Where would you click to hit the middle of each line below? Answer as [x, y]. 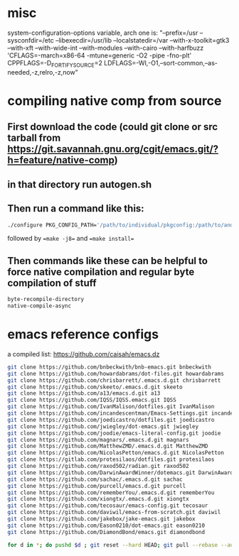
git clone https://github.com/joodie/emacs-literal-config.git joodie [114, 433]
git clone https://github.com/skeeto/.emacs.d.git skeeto [95, 387]
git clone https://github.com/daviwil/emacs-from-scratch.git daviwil [114, 513]
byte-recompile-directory [46, 300]
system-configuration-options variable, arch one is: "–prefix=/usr [103, 33]
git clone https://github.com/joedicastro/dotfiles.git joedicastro [111, 420]
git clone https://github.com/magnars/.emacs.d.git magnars [99, 440]
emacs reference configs [83, 334]
